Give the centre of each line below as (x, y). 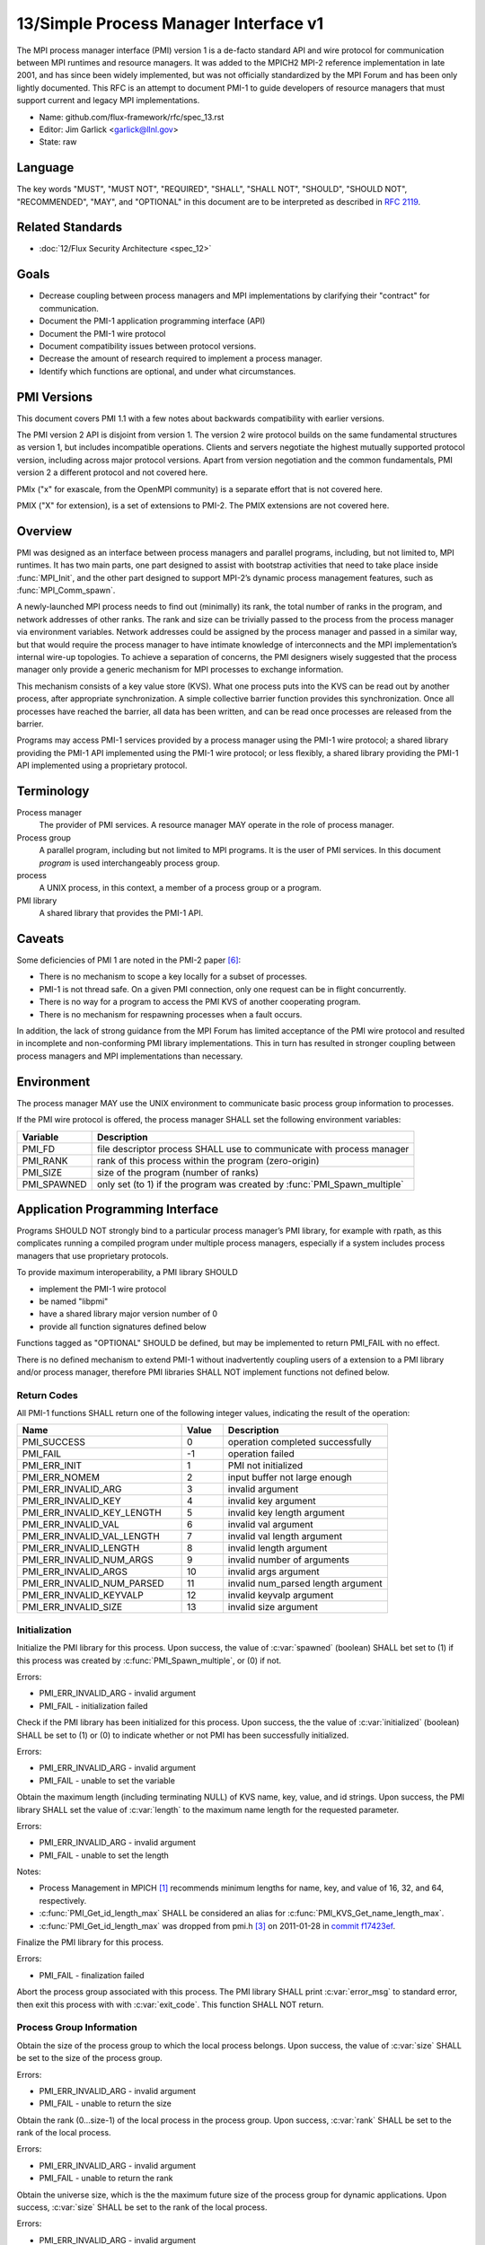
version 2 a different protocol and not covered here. (112, 472)
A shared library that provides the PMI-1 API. (121, 913)
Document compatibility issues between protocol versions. (148, 346)
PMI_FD (39, 1149)
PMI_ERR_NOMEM (61, 1477)
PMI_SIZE (42, 1172)
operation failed (261, 1454)
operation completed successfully (300, 1442)
